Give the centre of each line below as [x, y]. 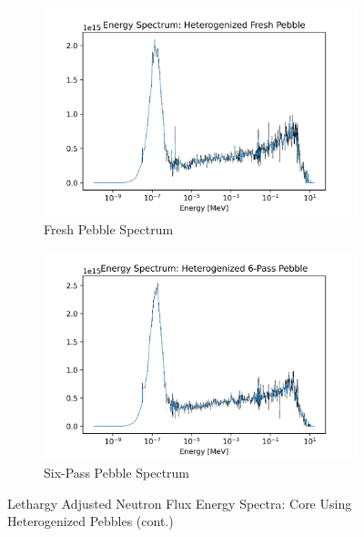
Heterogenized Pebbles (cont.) [91, 521]
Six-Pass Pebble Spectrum [117, 472]
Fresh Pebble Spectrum [109, 228]
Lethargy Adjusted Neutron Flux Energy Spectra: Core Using [180, 503]
